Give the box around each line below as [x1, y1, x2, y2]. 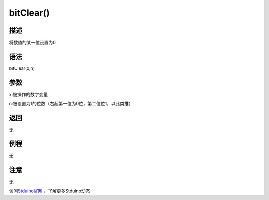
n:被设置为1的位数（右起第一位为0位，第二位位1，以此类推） [9, 101, 133, 107]
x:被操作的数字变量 [9, 91, 48, 97]
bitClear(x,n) [9, 65, 35, 71]
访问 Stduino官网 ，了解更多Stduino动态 [9, 188, 90, 194]
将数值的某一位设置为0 [9, 40, 56, 46]
